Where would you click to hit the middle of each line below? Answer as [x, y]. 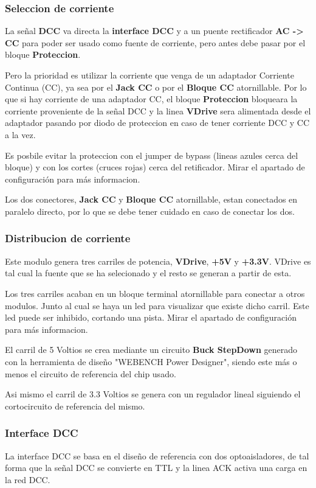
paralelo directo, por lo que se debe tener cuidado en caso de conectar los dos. [150, 211]
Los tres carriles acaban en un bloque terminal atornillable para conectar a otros [155, 293]
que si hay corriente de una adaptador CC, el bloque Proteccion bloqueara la [151, 99]
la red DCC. [28, 479]
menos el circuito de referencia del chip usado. [91, 373]
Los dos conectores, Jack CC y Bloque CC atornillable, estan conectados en [151, 199]
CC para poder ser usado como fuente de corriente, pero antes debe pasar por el [155, 42]
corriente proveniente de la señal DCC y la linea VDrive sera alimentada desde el [158, 110]
